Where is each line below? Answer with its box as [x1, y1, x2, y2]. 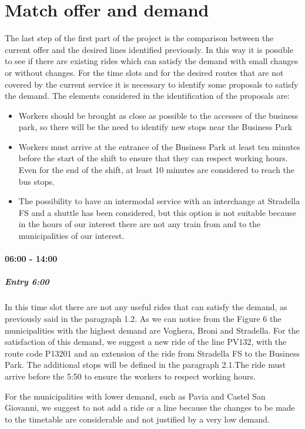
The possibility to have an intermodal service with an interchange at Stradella [18, 195, 300, 207]
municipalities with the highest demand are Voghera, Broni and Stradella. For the [5, 324, 300, 336]
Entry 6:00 [5, 275, 49, 288]
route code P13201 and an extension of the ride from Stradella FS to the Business [5, 347, 300, 359]
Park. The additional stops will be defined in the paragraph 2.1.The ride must [5, 358, 286, 371]
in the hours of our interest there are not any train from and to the [18, 218, 261, 230]
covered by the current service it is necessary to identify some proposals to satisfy [5, 78, 299, 90]
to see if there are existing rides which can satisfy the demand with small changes [5, 55, 299, 67]
